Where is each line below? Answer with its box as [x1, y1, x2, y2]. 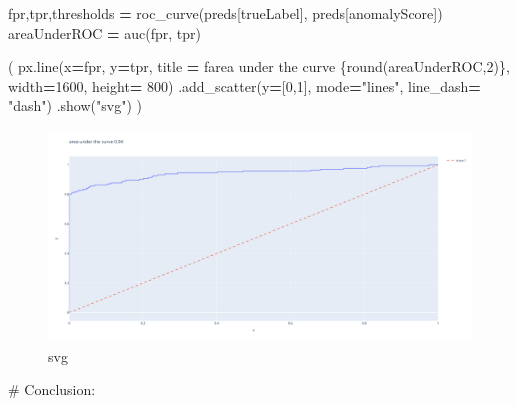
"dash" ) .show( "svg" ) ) [8, 95, 142, 116]
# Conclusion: [8, 379, 96, 400]
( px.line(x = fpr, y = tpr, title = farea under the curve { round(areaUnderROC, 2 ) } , [8, 56, 510, 77]
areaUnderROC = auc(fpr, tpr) [8, 22, 201, 43]
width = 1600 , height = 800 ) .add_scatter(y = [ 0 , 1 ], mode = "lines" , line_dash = [8, 75, 481, 96]
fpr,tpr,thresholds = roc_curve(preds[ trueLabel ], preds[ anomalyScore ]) [8, 3, 443, 23]
